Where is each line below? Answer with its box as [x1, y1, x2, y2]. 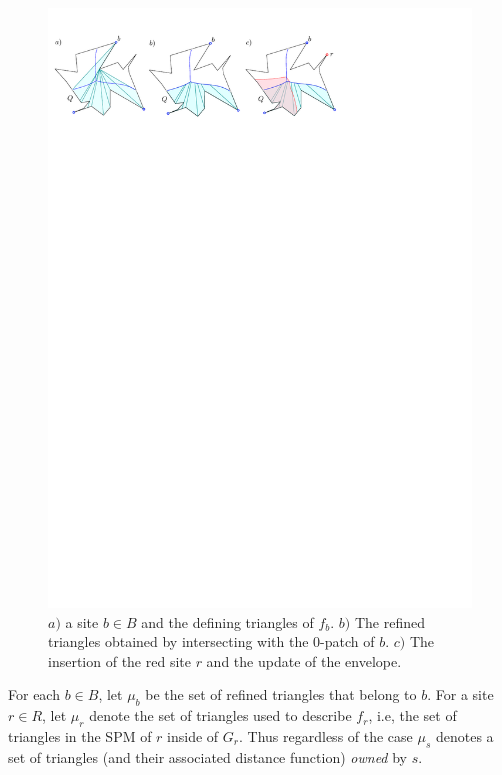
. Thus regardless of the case [239, 725, 413, 746]
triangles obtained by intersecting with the [48, 631, 309, 652]
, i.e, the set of [368, 705, 457, 726]
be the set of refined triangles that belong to [145, 684, 417, 705]
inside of [167, 725, 219, 746]
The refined [354, 611, 426, 632]
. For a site [427, 684, 494, 705]
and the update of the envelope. [206, 650, 402, 671]
